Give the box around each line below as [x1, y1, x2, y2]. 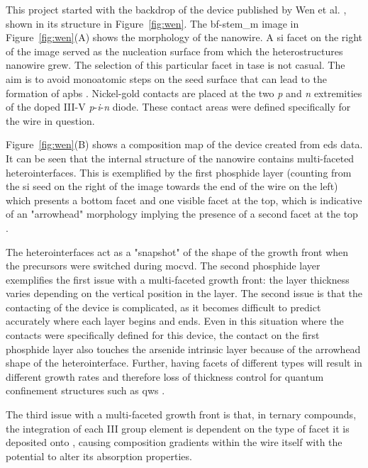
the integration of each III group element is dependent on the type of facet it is [6, 420, 350, 435]
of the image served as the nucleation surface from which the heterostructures [6, 43, 343, 58]
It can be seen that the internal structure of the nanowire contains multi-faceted [6, 150, 355, 165]
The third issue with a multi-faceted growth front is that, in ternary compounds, [6, 407, 357, 422]
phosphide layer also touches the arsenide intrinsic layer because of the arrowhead [6, 341, 361, 356]
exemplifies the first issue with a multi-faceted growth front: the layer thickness [6, 272, 350, 286]
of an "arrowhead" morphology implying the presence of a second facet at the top [6, 206, 358, 221]
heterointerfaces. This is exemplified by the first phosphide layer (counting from [6, 165, 352, 179]
